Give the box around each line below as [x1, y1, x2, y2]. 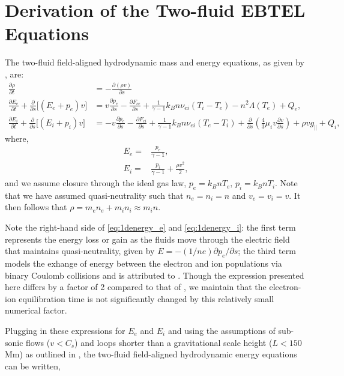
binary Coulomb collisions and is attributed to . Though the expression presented [5, 268, 304, 281]
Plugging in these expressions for [5, 324, 125, 336]
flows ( [26, 336, 50, 348]
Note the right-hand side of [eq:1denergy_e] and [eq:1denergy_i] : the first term [5, 221, 296, 234]
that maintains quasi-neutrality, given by [5, 244, 155, 257]
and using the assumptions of [167, 324, 276, 336]
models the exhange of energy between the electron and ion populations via [5, 257, 282, 270]
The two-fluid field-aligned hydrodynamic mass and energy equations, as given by [5, 56, 304, 68]
